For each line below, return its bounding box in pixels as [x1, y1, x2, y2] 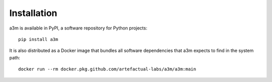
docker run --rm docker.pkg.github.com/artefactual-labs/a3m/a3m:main [18, 66, 196, 72]
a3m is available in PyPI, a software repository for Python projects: [9, 25, 148, 31]
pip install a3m [18, 36, 58, 42]
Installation [9, 7, 57, 18]
